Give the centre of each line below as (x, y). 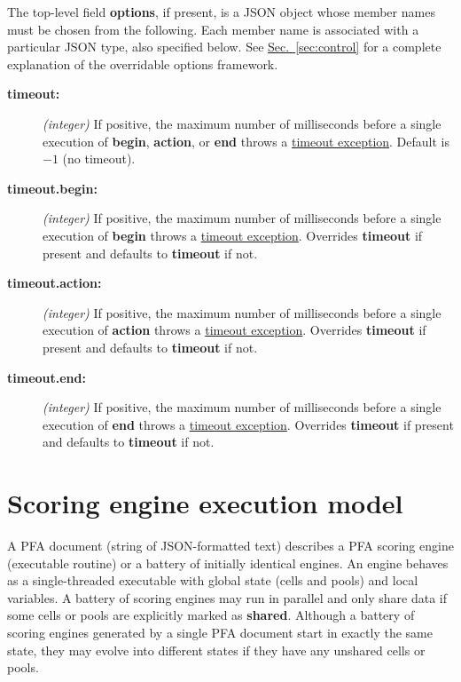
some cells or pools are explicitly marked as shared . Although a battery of (211, 615)
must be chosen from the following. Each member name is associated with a (213, 29)
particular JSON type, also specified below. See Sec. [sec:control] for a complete (224, 47)
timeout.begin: (52, 188)
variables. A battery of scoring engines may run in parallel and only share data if (227, 597)
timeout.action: (55, 283)
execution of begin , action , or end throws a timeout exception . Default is (246, 141)
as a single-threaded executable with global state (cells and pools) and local (213, 580)
